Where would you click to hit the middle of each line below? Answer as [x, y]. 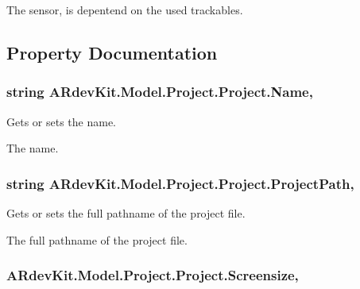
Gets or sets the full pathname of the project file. [126, 213]
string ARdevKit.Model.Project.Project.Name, [160, 92]
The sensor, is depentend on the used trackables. [125, 10]
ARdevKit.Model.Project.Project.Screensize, [153, 275]
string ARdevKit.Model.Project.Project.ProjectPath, [180, 183]
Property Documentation [112, 52]
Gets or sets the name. [61, 121]
